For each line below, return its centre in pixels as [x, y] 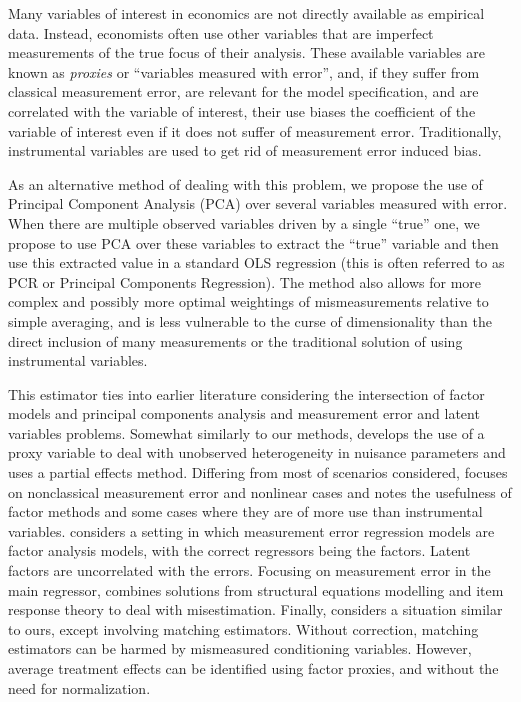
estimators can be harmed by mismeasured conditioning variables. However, [240, 648]
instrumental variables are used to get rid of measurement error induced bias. [245, 150]
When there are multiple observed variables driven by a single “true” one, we [244, 222]
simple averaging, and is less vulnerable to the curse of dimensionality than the [250, 320]
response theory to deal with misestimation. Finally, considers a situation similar [255, 609]
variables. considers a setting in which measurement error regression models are [251, 530]
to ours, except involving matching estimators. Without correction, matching [243, 628]
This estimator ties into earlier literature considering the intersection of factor [246, 393]
